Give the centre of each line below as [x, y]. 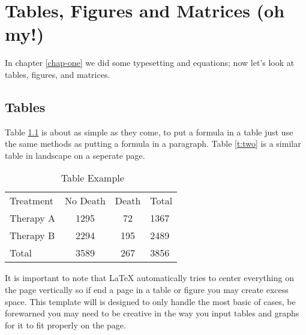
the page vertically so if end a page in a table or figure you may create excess [147, 290]
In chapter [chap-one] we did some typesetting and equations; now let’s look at [150, 63]
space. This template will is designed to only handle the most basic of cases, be [150, 301]
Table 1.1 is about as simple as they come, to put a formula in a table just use [149, 132]
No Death [85, 201]
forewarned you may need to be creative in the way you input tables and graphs [152, 313]
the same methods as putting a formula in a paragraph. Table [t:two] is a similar [153, 144]
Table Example [92, 178]
